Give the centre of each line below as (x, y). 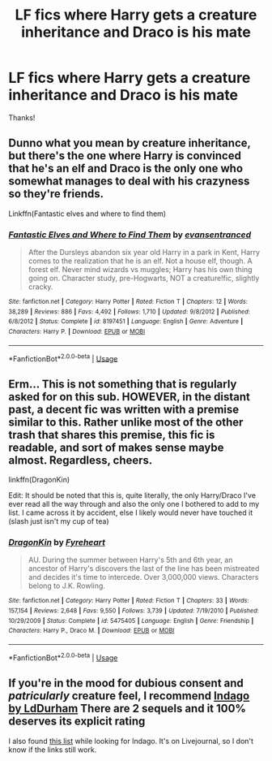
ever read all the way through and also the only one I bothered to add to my (134, 504)
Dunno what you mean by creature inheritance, (130, 143)
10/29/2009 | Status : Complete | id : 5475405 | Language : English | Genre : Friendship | (131, 620)
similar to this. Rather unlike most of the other (126, 422)
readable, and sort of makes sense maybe (116, 447)
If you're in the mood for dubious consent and (126, 683)
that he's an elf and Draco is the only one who (126, 169)
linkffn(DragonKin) (39, 480)
